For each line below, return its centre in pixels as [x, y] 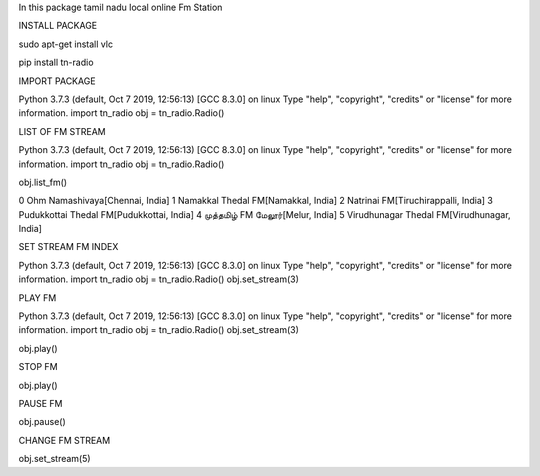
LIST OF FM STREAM [62, 131]
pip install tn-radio [56, 62]
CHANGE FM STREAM [64, 440]
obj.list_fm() [43, 182]
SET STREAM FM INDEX [68, 247]
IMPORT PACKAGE [57, 81]
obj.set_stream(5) [54, 459]
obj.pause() [42, 422]
